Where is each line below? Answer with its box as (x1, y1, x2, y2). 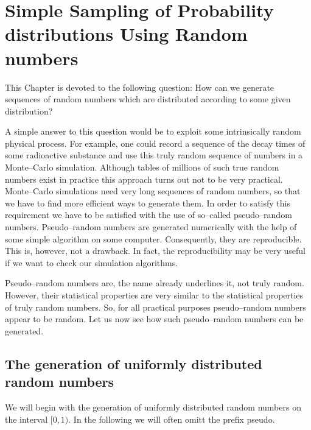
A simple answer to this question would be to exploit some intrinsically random (5, 125, 301, 138)
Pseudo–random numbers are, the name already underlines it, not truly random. (5, 277, 304, 289)
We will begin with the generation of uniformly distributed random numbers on (5, 400, 301, 413)
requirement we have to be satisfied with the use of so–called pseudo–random (5, 208, 292, 221)
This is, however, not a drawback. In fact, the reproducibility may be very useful (5, 244, 306, 257)
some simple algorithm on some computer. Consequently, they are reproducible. (5, 232, 302, 245)
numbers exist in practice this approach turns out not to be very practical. (5, 172, 283, 185)
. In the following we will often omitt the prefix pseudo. (68, 412, 275, 425)
